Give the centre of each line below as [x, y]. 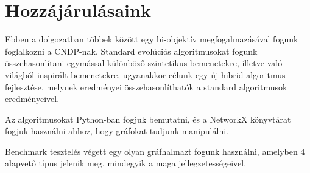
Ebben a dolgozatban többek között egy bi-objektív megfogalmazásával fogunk [152, 39]
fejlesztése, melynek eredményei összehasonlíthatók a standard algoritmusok [146, 86]
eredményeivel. [32, 99]
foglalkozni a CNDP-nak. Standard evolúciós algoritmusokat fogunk [131, 51]
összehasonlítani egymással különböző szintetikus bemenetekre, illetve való [144, 63]
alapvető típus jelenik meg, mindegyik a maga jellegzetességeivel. [126, 163]
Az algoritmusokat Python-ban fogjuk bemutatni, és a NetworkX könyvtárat [148, 119]
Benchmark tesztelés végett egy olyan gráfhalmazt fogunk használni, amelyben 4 [155, 151]
